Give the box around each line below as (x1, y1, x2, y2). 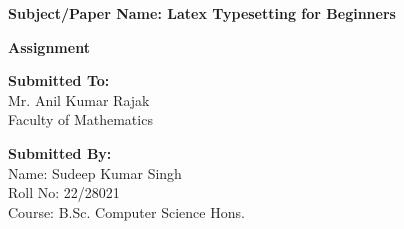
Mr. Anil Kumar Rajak (8, 89, 150, 110)
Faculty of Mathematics (8, 109, 153, 130)
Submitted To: (8, 70, 110, 91)
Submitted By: (8, 142, 112, 163)
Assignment (8, 36, 90, 57)
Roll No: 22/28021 (8, 182, 120, 203)
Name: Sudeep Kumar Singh (8, 162, 182, 183)
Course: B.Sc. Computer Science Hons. (8, 201, 245, 222)
